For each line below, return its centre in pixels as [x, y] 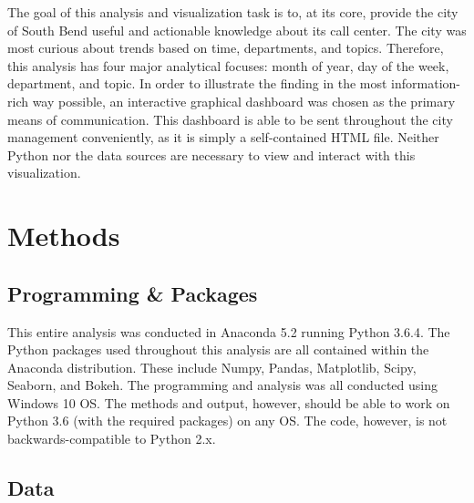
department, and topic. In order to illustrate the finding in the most [197, 83]
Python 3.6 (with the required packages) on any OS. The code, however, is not [227, 421]
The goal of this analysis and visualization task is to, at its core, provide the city [233, 12]
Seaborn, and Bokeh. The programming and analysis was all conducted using [222, 385]
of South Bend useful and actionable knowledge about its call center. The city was [237, 30]
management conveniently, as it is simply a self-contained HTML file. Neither [223, 137]
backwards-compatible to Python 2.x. [112, 439]
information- [426, 83]
